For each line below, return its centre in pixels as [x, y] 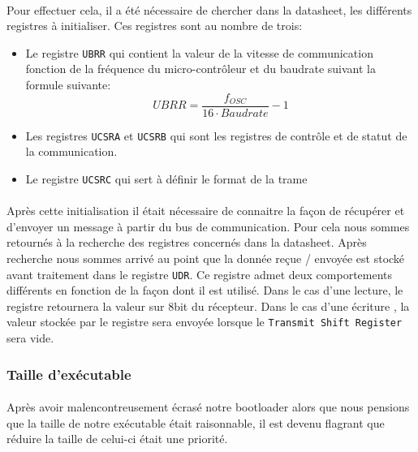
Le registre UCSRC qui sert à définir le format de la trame [166, 178]
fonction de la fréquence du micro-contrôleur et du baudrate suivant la [200, 69]
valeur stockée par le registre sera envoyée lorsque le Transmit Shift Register [205, 322]
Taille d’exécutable [69, 374]
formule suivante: [68, 85]
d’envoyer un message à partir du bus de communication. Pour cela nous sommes [208, 226]
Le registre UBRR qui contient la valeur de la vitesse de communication [199, 52]
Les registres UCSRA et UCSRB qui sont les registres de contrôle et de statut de [216, 135]
